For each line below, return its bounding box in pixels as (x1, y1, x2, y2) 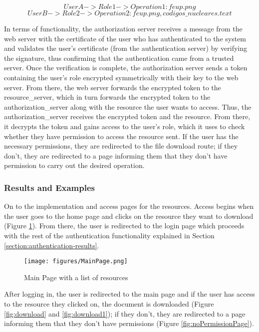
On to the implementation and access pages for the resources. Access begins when (4, 201, 254, 211)
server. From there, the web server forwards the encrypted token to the (4, 82, 221, 92)
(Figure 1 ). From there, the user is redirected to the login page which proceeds (4, 220, 245, 231)
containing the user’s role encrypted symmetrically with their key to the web (4, 72, 239, 82)
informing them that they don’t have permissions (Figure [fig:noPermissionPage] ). (4, 318, 254, 329)
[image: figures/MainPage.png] (24, 258, 128, 265)
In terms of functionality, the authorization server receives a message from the (4, 23, 243, 33)
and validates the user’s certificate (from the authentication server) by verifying (4, 43, 248, 53)
